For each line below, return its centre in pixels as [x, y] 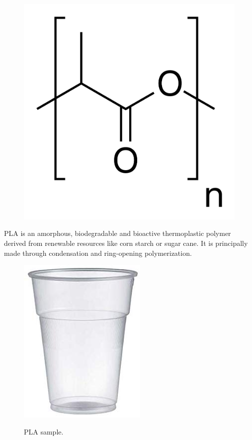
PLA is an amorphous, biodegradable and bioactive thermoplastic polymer [118, 233]
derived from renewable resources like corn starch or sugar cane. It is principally [126, 243]
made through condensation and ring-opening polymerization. [98, 253]
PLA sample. [44, 431]
